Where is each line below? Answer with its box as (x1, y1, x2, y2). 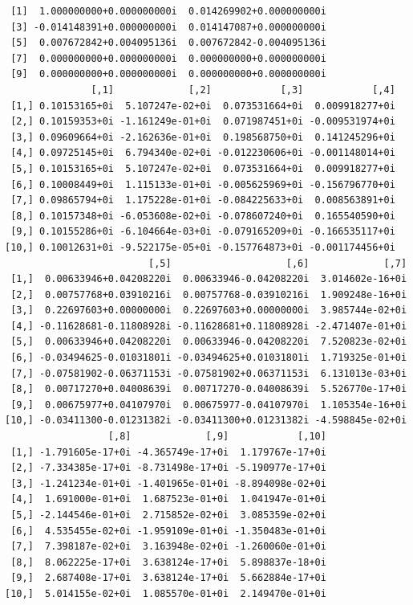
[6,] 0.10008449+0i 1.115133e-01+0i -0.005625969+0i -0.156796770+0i (10, 178, 395, 190)
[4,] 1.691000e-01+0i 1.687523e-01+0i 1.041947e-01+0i (10, 493, 326, 505)
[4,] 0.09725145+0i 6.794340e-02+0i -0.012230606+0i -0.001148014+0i (10, 147, 395, 159)
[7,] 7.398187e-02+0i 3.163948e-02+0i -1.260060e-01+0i (10, 541, 326, 553)
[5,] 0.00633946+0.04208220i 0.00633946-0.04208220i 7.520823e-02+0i (10, 336, 407, 348)
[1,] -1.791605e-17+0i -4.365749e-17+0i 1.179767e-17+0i (10, 446, 326, 458)
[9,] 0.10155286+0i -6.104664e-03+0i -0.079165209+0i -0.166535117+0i (10, 226, 395, 238)
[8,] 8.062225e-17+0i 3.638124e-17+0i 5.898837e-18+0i (10, 556, 326, 568)
